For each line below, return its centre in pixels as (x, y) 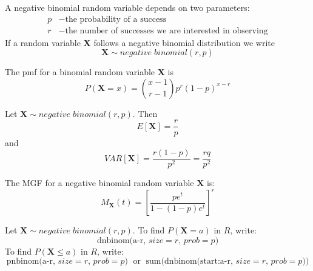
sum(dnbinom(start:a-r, (189, 262)
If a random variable (43, 42)
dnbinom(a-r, (121, 240)
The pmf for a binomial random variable (80, 72)
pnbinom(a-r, (31, 262)
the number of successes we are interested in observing (167, 31)
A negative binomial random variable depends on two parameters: (127, 7)
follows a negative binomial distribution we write (184, 42)
